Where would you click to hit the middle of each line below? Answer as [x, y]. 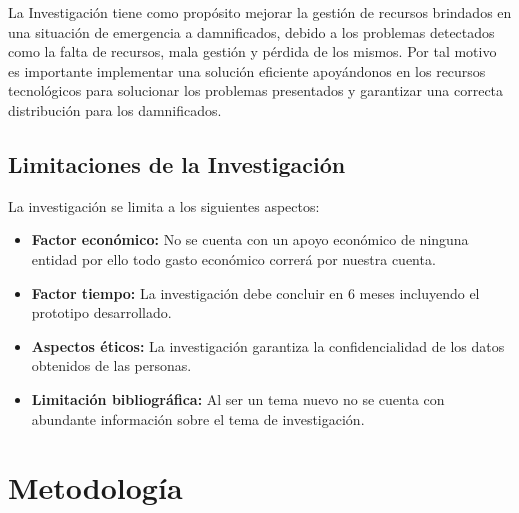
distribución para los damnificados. [115, 109]
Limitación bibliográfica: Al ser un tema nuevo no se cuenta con [238, 398]
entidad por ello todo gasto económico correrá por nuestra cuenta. [233, 258]
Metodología [95, 487]
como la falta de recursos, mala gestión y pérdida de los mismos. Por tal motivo [252, 51]
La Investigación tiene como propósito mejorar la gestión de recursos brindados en [260, 12]
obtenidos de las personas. [111, 365]
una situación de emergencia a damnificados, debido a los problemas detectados [251, 31]
